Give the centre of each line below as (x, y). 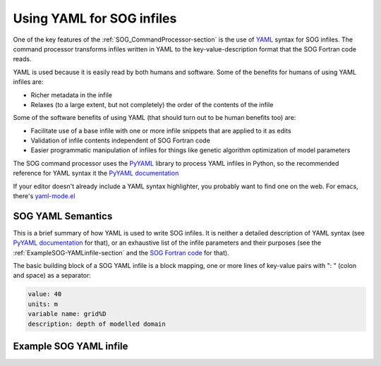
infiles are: (28, 82)
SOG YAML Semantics (63, 216)
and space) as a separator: (52, 276)
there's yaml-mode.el (44, 196)
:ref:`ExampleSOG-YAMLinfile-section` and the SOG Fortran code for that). (121, 252)
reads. (22, 59)
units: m (43, 304)
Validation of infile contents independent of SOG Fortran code (121, 140)
